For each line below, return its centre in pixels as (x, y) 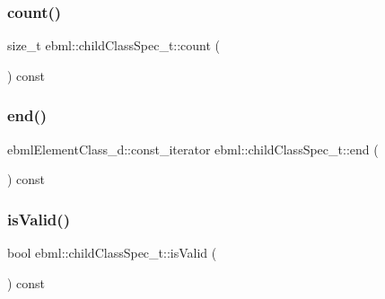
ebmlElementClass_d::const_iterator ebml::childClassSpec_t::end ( (193, 149)
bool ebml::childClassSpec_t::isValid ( (112, 253)
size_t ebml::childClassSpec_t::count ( (114, 45)
